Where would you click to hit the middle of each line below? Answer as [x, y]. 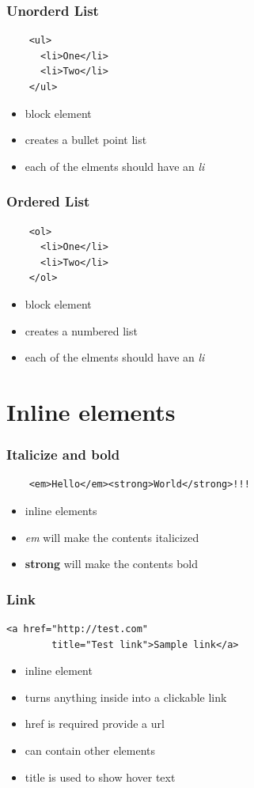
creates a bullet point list [86, 140]
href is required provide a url [95, 724]
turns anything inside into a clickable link [126, 697]
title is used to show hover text [100, 777]
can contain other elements [90, 750]
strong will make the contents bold [111, 564]
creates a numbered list [81, 330]
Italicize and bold [63, 455]
